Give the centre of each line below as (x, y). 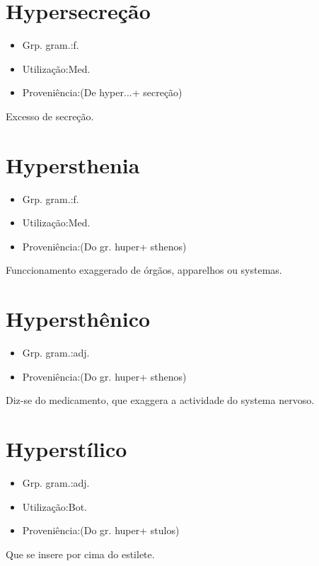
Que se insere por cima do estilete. (80, 554)
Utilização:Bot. (54, 506)
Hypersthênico (78, 319)
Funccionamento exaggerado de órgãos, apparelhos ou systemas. (144, 270)
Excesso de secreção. (50, 116)
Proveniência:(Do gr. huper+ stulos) (101, 530)
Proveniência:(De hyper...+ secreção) (102, 92)
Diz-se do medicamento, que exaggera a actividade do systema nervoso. (160, 400)
